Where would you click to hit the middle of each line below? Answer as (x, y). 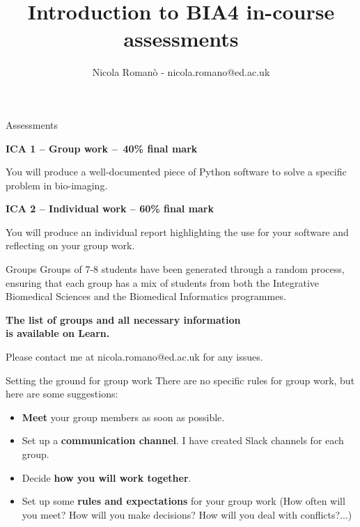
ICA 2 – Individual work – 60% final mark (110, 209)
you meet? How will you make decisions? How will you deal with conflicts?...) (187, 514)
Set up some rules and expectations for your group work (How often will (183, 501)
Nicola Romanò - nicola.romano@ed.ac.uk (181, 72)
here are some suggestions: (62, 394)
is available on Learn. (58, 333)
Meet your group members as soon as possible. (123, 417)
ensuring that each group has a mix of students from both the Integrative (163, 282)
